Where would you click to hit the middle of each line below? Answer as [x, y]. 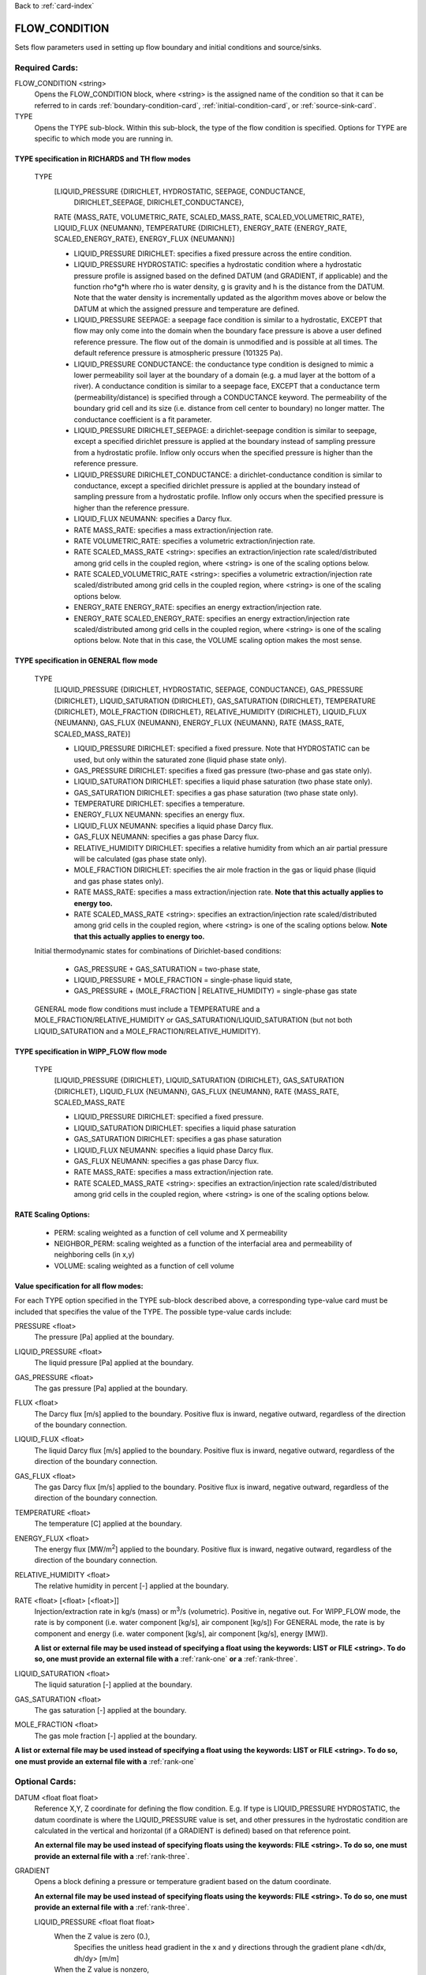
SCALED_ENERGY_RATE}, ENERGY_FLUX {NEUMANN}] [144, 239]
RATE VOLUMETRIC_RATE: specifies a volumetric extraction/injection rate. [194, 540]
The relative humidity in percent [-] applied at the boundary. [131, 1586]
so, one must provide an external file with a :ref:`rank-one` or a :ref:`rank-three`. [166, 1659]
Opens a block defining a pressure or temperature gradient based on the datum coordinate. [183, 1882]
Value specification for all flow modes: [79, 1286]
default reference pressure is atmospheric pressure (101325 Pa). [178, 353]
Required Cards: [47, 67]
